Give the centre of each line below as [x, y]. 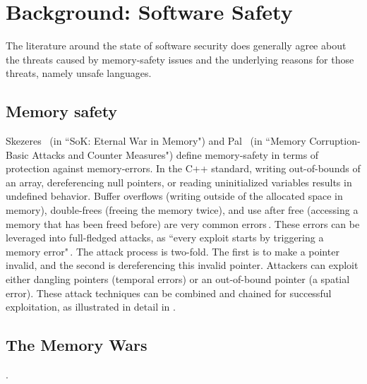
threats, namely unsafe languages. [79, 73]
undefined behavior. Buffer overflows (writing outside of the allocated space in [174, 196]
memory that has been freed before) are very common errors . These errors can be [183, 223]
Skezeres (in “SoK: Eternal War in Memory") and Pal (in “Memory [156, 141]
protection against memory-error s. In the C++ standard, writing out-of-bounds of [183, 168]
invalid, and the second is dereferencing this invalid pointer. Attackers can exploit [182, 265]
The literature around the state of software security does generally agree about [176, 46]
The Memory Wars [77, 345]
